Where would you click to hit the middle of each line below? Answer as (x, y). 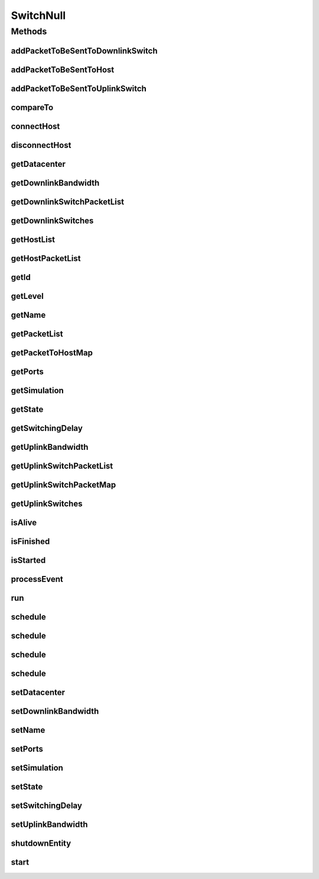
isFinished (30, 542)
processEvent (37, 579)
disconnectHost (41, 145)
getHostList (33, 239)
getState (27, 409)
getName (28, 315)
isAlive (24, 523)
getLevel (27, 296)
